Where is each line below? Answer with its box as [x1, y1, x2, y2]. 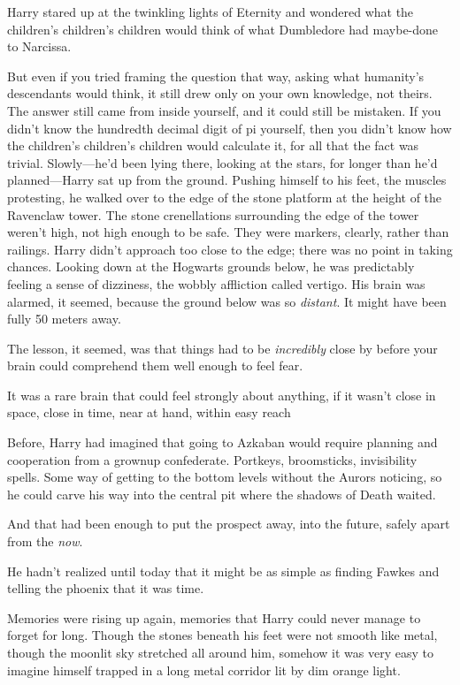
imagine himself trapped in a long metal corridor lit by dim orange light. [7, 660, 401, 679]
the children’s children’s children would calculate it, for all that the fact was [7, 136, 419, 155]
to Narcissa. [7, 37, 72, 56]
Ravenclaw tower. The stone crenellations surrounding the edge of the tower [7, 205, 419, 224]
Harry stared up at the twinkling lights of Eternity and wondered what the [7, 3, 414, 20]
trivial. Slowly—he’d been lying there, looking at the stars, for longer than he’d [7, 153, 438, 171]
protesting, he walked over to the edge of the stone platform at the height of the [7, 187, 442, 206]
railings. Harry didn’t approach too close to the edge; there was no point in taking [7, 240, 453, 258]
